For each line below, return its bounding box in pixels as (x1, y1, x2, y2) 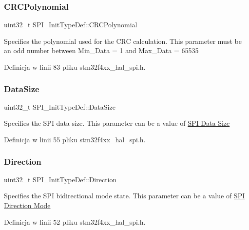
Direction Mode (4, 200, 51, 210)
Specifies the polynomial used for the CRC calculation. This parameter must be (4, 36, 242, 46)
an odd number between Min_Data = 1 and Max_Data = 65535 (4, 45, 199, 56)
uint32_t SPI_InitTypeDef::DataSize (4, 101, 115, 112)
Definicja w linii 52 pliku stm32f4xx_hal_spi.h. (4, 216, 146, 227)
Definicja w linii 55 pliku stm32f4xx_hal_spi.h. (4, 134, 146, 144)
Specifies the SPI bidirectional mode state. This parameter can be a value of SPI (4, 191, 245, 201)
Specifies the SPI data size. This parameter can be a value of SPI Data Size (4, 118, 230, 128)
